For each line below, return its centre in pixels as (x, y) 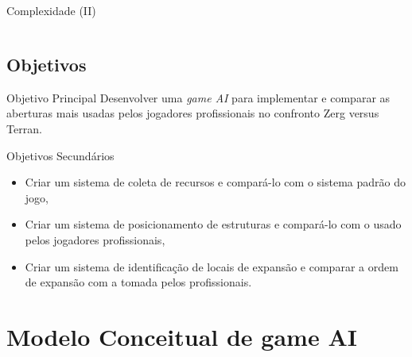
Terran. (24, 128)
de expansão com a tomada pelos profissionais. (138, 282)
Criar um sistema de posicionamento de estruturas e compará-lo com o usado (213, 224)
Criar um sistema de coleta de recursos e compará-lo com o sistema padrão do (215, 182)
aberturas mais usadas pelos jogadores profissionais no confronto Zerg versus (193, 113)
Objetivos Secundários (60, 155)
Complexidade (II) (51, 10)
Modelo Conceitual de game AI (182, 336)
